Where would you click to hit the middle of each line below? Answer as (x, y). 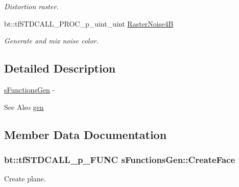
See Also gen (24, 107)
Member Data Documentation (86, 134)
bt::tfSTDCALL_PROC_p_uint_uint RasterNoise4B (89, 23)
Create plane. (25, 179)
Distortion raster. (31, 6)
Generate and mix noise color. (51, 41)
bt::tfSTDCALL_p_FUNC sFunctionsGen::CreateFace (120, 159)
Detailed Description (60, 68)
